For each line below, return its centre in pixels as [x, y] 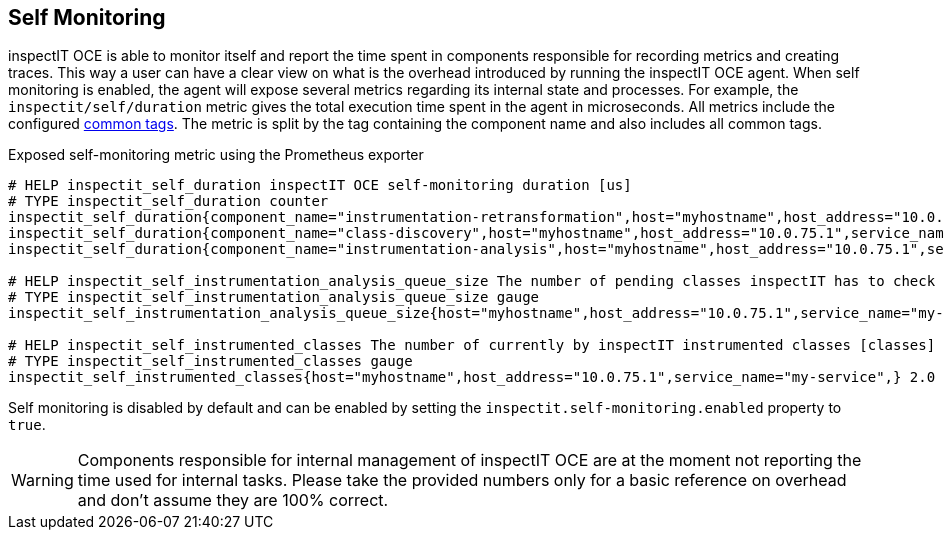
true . [27, 425]
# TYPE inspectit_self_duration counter [168, 201]
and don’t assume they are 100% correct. [233, 500]
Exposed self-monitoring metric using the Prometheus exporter [216, 155]
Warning [42, 480]
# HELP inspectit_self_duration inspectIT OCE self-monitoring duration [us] [320, 185]
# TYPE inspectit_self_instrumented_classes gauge [210, 361]
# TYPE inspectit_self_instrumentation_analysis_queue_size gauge [274, 297]
